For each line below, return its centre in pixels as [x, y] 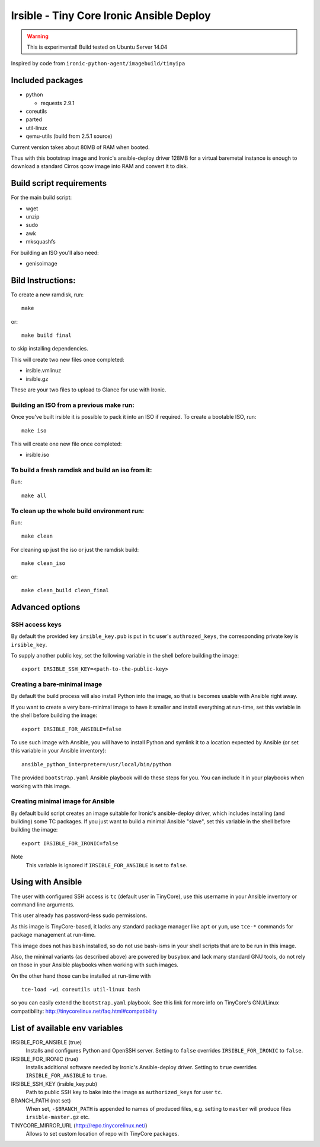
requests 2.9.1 [57, 103]
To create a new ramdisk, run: [47, 295]
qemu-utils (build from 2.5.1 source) [69, 136]
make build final [47, 335]
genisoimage [41, 263]
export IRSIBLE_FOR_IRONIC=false [70, 843]
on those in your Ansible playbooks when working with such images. [95, 965]
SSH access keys [36, 624]
